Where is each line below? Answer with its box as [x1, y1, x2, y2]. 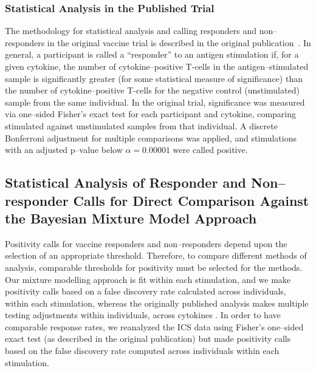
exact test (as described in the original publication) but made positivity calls [5, 332, 291, 345]
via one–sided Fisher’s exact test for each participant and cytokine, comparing [5, 107, 296, 120]
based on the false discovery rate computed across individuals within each [5, 344, 280, 357]
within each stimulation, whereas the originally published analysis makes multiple [5, 296, 309, 309]
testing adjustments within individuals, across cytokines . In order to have [5, 308, 281, 321]
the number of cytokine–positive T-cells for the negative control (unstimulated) [5, 84, 300, 97]
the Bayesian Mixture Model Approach [5, 208, 257, 227]
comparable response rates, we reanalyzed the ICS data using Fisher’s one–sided [5, 320, 304, 333]
